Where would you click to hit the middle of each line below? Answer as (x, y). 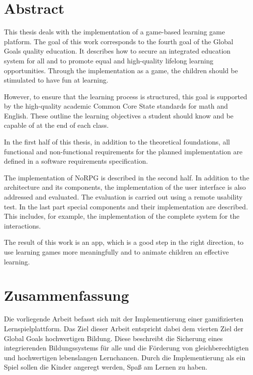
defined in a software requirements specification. (76, 161)
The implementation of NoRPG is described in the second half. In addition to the (127, 177)
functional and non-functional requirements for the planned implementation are (123, 151)
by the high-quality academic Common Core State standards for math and (116, 106)
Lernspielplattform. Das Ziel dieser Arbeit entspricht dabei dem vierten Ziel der (124, 328)
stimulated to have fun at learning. (56, 80)
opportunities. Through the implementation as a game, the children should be (121, 70)
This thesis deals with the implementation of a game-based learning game (114, 32)
